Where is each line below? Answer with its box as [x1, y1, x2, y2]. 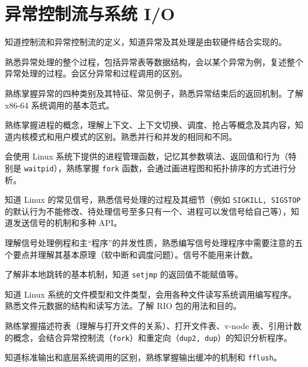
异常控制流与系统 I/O [5, 1, 175, 25]
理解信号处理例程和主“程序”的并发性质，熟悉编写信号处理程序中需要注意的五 [5, 236, 303, 248]
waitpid [24, 164, 54, 173]
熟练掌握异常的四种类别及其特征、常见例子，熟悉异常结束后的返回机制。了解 [5, 87, 303, 99]
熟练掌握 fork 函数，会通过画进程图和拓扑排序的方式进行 [66, 161, 288, 174]
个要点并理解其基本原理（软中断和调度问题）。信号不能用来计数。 [5, 248, 258, 260]
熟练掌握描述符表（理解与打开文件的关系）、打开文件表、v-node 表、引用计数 [5, 320, 301, 331]
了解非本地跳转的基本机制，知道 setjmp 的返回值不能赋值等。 [5, 268, 243, 280]
